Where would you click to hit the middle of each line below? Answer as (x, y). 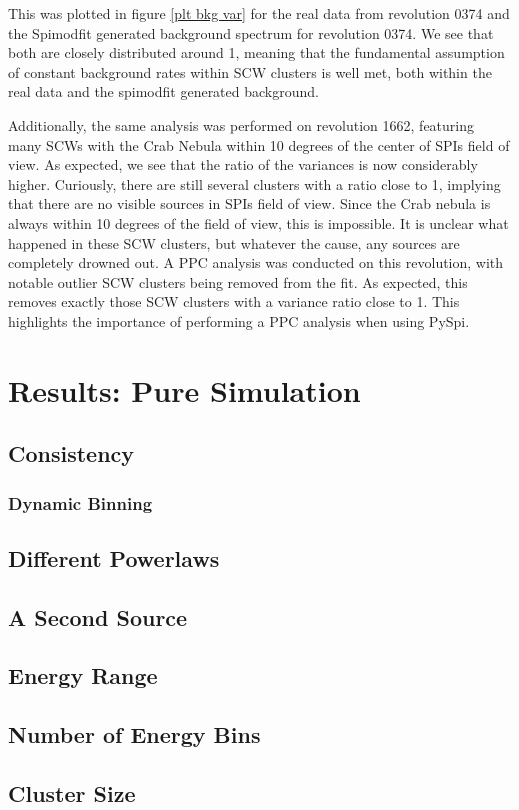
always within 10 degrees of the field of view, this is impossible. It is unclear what (258, 222)
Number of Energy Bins (134, 734)
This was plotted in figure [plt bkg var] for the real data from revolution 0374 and (259, 13)
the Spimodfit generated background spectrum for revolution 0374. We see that (251, 32)
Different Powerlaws (114, 557)
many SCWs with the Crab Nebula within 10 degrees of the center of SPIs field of (259, 144)
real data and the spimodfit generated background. (163, 91)
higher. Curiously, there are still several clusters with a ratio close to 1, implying (254, 183)
